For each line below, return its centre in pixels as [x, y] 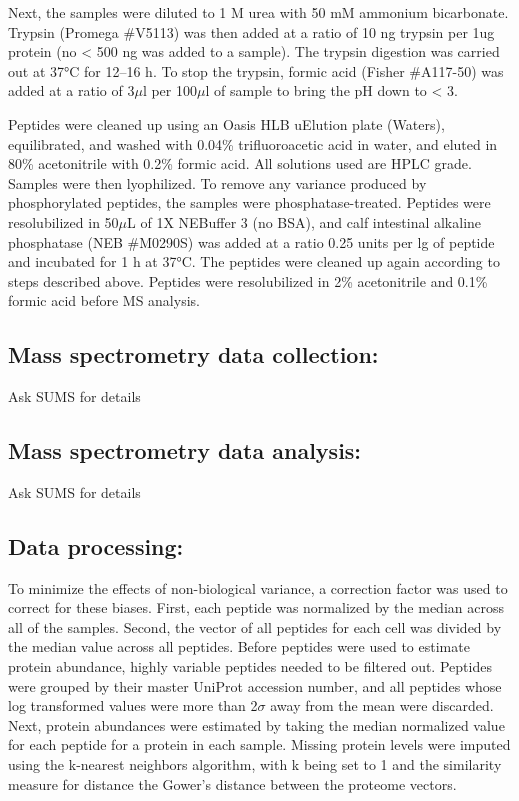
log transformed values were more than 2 [133, 705]
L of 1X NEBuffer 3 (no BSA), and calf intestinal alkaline [304, 221]
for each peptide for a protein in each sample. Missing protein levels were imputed [259, 744]
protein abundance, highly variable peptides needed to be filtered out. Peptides [250, 666]
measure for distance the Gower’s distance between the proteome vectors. [232, 783]
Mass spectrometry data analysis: [185, 450]
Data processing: [96, 545]
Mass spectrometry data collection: [193, 354]
